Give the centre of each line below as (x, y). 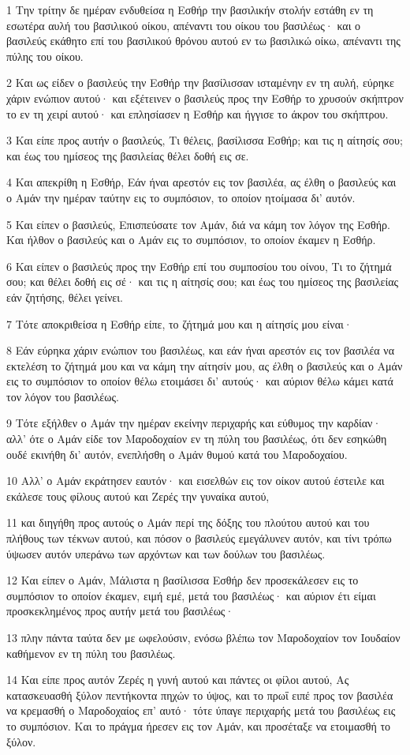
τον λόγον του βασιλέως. (63, 396)
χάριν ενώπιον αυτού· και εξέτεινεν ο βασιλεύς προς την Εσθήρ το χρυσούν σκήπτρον (205, 98)
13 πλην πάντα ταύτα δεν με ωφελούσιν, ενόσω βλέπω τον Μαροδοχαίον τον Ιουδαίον (203, 637)
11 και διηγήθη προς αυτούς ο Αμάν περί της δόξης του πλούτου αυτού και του (188, 522)
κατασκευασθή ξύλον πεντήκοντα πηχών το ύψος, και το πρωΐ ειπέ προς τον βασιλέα (200, 695)
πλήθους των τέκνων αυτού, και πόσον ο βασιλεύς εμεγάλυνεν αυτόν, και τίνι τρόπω (199, 538)
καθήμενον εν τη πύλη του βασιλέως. (91, 653)
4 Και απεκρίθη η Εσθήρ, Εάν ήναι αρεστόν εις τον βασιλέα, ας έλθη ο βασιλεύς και (201, 182)
